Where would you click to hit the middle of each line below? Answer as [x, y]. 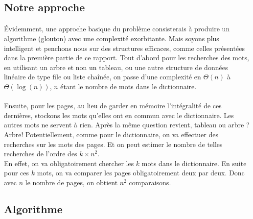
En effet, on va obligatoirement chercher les [69, 163]
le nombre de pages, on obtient [71, 182]
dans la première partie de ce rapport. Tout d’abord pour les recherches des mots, [126, 58]
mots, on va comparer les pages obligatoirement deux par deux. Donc [141, 173]
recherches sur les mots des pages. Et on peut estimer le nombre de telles [113, 144]
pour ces [17, 173]
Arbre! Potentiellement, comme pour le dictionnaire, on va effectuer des [111, 134]
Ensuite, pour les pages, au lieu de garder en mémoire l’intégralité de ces [113, 106]
